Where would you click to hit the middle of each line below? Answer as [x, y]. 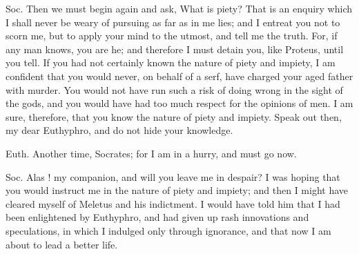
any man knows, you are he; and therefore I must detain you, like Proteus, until [175, 49]
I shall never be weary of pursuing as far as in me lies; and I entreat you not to [173, 22]
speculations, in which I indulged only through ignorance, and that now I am [168, 230]
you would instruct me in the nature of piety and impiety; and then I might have [177, 190]
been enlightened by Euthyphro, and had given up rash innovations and [157, 217]
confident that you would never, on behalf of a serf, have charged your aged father [179, 76]
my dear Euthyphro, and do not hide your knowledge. [119, 130]
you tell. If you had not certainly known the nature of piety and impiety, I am [171, 62]
